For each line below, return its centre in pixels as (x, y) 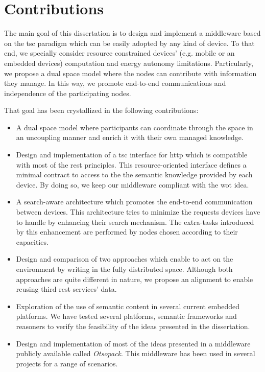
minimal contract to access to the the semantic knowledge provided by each (134, 175)
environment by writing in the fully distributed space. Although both (124, 269)
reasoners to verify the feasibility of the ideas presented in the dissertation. (133, 326)
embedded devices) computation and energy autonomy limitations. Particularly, (129, 63)
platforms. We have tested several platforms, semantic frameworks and (126, 316)
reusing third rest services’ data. (66, 289)
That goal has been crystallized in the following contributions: (101, 110)
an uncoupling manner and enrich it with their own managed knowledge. (130, 137)
